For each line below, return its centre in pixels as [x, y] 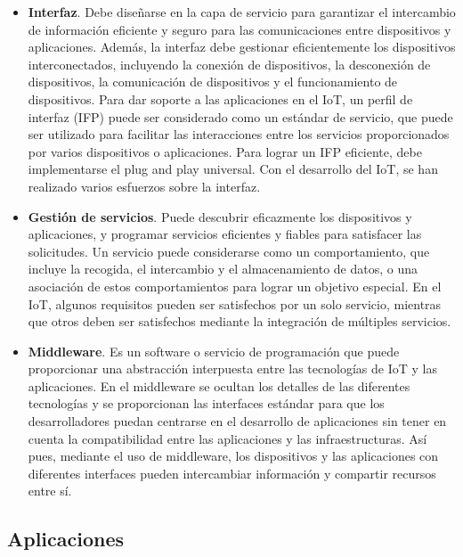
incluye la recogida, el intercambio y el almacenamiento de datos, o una [223, 269]
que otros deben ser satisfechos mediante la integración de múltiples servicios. [240, 321]
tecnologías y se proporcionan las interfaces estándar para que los [206, 403]
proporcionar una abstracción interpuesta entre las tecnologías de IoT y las [232, 369]
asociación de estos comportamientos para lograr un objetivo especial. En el [235, 286]
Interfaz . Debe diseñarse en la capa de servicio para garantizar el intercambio [242, 12]
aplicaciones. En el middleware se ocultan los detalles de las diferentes [219, 385]
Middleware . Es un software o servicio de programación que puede [214, 351]
